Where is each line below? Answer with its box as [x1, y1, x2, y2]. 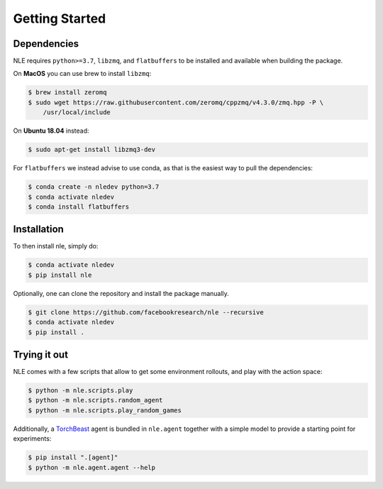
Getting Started [13, 11, 106, 26]
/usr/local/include [43, 109, 111, 116]
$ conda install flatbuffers [28, 202, 130, 211]
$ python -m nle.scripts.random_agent [28, 396, 163, 405]
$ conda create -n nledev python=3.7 [28, 183, 160, 191]
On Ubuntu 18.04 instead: [13, 126, 89, 135]
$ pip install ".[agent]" [28, 454, 118, 461]
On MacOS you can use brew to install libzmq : [13, 70, 152, 78]
